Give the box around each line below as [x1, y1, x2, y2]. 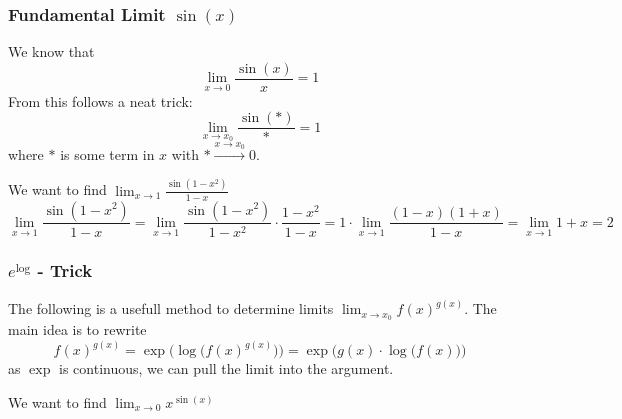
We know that [8, 41, 95, 62]
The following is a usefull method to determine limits [8, 298, 334, 319]
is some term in [60, 143, 155, 164]
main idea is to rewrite [8, 319, 147, 340]
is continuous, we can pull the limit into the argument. [59, 358, 394, 379]
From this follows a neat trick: [8, 90, 193, 111]
